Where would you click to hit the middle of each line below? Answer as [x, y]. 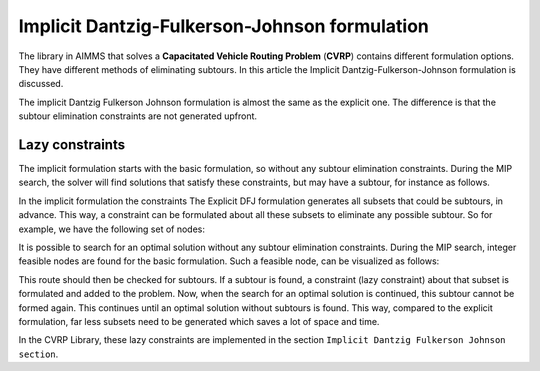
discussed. [41, 84]
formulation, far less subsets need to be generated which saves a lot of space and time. [199, 321]
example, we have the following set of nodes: [111, 229]
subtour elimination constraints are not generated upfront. [138, 116]
